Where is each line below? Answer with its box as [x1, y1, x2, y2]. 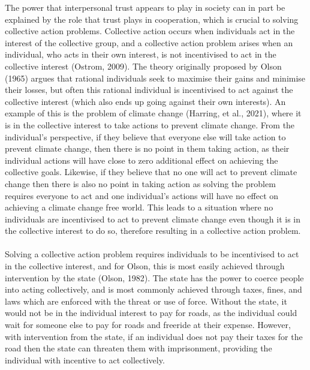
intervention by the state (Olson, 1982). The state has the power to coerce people [5, 271, 304, 284]
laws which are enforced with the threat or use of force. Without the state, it [5, 294, 287, 307]
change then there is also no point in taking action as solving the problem [5, 177, 276, 189]
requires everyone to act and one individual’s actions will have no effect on [5, 189, 279, 201]
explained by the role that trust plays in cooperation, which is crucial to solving [5, 13, 299, 25]
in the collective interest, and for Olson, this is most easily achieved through [5, 260, 285, 272]
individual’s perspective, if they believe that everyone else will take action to [5, 130, 286, 143]
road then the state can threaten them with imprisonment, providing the [5, 342, 272, 354]
